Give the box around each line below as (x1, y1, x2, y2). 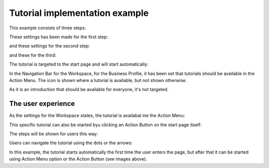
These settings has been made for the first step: (9, 34, 108, 40)
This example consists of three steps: (9, 25, 86, 31)
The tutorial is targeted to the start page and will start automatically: (9, 61, 149, 67)
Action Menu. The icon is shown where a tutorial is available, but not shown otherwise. (9, 77, 187, 83)
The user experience (9, 99, 75, 108)
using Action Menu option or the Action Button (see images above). (9, 156, 147, 162)
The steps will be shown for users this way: (9, 131, 98, 137)
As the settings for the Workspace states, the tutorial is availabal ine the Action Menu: (9, 112, 185, 119)
